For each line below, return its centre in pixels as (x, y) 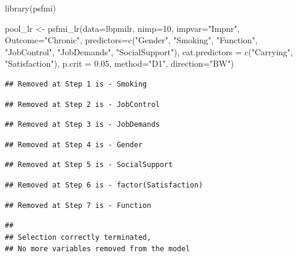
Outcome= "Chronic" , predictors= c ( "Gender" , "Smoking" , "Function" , (131, 40)
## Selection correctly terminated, (78, 237)
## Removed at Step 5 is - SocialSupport (89, 165)
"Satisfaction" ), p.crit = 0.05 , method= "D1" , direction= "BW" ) (119, 63)
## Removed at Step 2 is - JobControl (82, 104)
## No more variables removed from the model (97, 249)
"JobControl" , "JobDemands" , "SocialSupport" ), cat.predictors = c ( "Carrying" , (149, 51)
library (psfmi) (30, 8)
